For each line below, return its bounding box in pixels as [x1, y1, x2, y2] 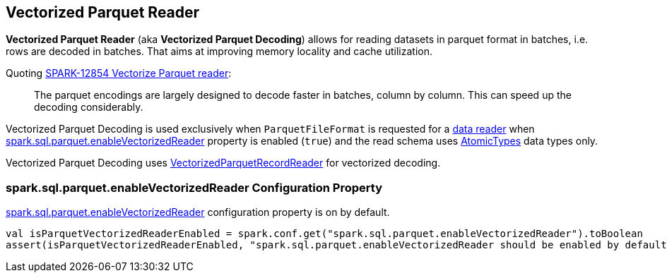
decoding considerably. [34, 101, 143, 114]
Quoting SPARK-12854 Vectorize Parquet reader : [6, 67, 232, 80]
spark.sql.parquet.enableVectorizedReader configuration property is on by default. [6, 206, 390, 219]
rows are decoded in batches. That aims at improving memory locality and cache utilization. [6, 45, 433, 58]
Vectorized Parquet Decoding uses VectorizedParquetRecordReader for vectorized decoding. [6, 157, 441, 169]
